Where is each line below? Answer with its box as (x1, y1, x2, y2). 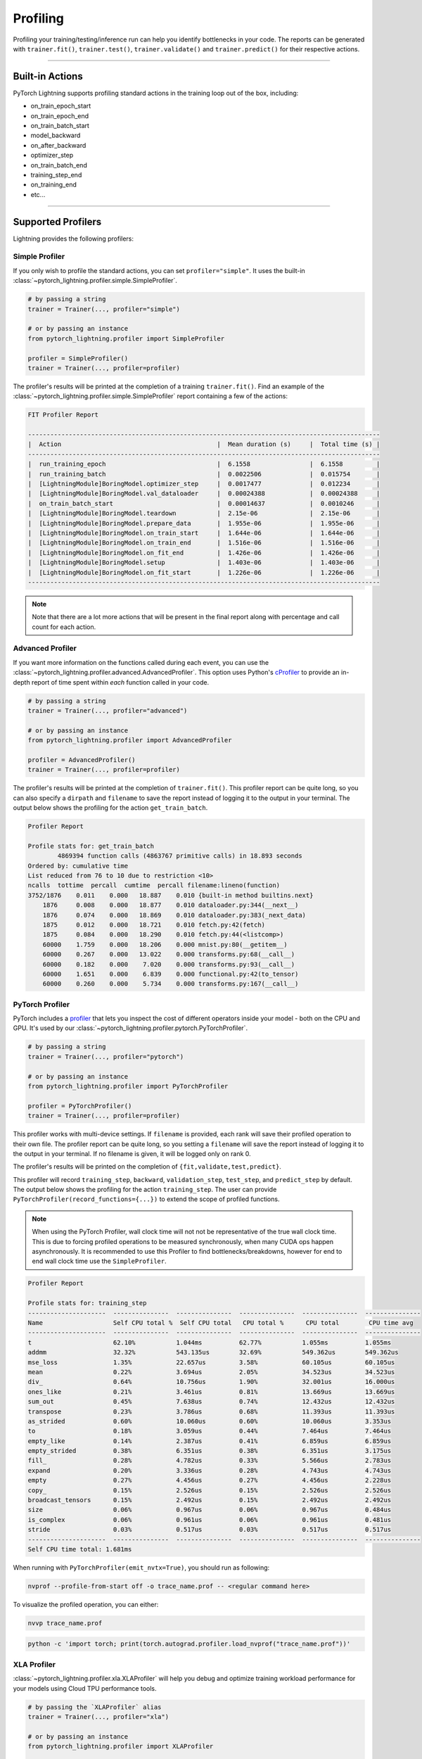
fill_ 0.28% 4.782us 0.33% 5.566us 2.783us (27, 1456, 392, 1465)
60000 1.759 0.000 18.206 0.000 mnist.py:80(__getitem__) (42, 940, 288, 948)
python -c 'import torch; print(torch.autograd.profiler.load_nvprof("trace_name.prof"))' (27, 1640, 351, 1648)
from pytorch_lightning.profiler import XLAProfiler (27, 1742, 214, 1751)
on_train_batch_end (30, 160, 87, 169)
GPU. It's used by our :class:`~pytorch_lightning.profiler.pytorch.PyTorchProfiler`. (13, 1024, 248, 1032)
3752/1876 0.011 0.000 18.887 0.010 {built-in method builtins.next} (27, 891, 314, 899)
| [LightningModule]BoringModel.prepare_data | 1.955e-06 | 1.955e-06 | (27, 519, 381, 527)
